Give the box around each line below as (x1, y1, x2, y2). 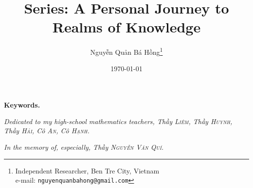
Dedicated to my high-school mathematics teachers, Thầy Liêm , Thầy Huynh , (4, 116, 233, 126)
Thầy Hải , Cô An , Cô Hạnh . (4, 125, 90, 136)
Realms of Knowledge (52, 17, 201, 37)
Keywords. (4, 100, 40, 110)
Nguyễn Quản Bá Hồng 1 (90, 46, 163, 57)
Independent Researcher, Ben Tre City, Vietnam (15, 165, 160, 175)
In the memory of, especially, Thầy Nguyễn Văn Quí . (4, 141, 164, 152)
